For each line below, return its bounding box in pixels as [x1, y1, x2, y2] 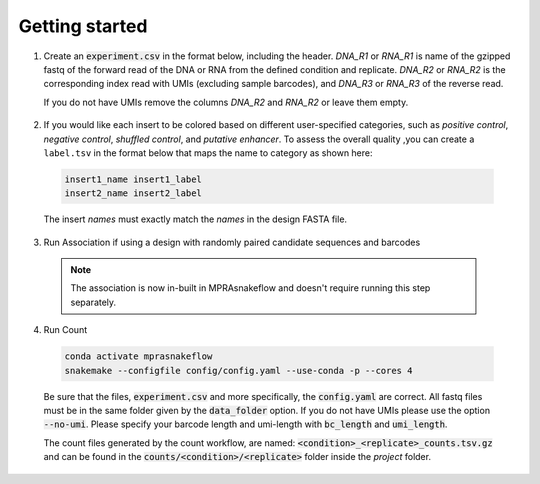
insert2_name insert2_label [64, 188, 202, 199]
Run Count [43, 324, 88, 336]
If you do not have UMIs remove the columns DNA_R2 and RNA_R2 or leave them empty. [43, 96, 409, 108]
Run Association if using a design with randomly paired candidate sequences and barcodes [43, 236, 421, 248]
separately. [70, 296, 117, 308]
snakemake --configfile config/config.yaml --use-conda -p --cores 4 [64, 365, 413, 376]
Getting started [18, 15, 148, 37]
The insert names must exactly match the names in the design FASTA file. [43, 213, 348, 225]
